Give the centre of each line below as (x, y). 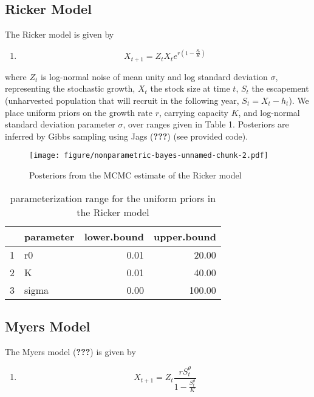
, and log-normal (269, 112)
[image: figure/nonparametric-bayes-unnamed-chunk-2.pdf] (149, 156)
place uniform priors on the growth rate (79, 112)
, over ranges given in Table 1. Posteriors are (206, 124)
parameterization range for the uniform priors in (113, 198)
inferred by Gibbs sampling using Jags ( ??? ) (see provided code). (127, 136)
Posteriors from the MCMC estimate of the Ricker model (135, 175)
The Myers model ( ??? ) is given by (70, 351)
